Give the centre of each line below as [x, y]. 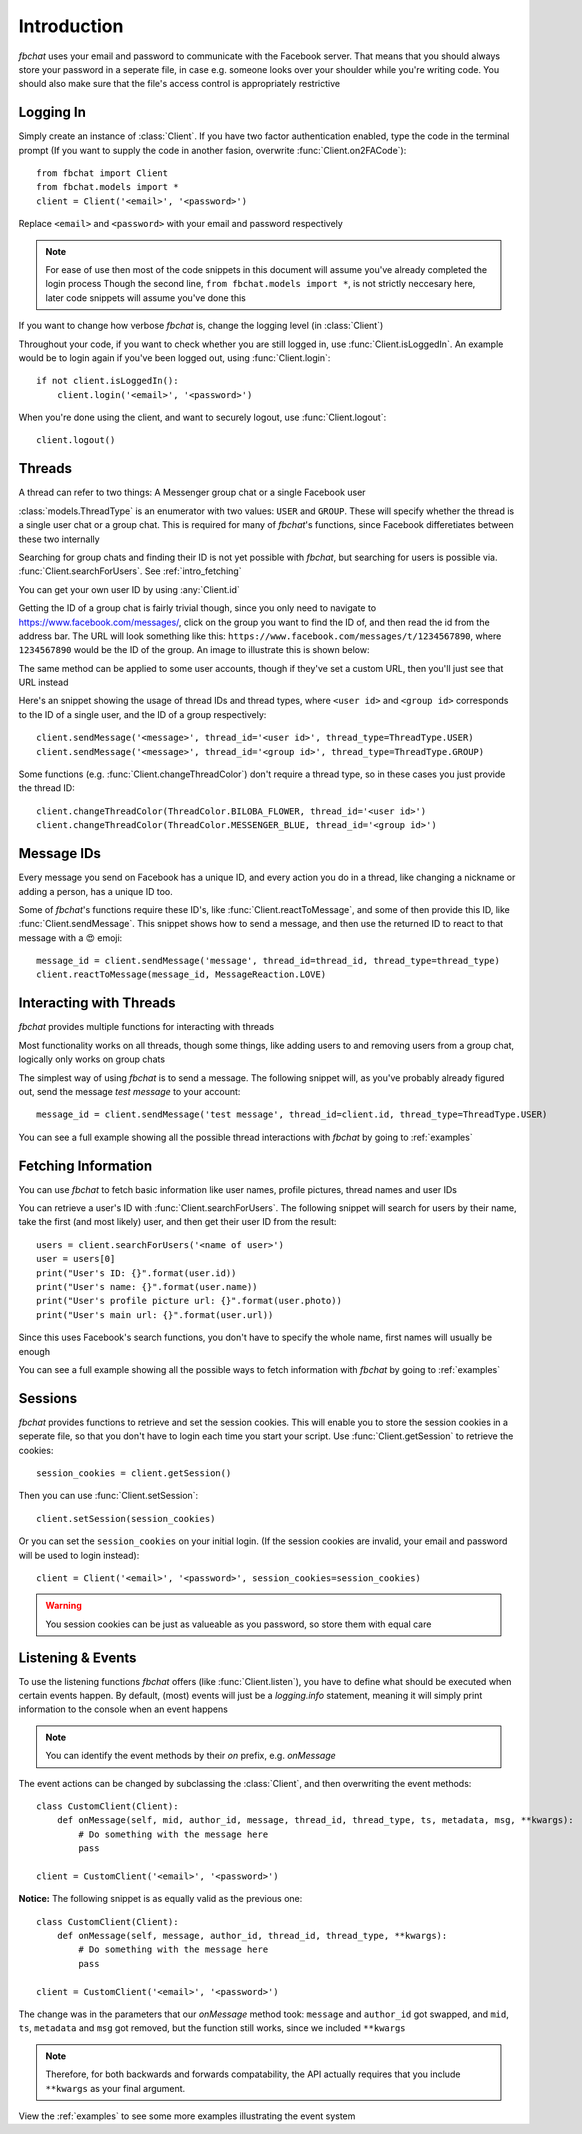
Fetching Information [85, 1165]
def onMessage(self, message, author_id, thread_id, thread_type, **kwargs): [252, 1936]
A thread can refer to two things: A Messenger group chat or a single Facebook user [192, 492]
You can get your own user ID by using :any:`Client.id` [129, 589]
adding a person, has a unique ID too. [96, 891]
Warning [63, 1606]
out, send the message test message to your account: [129, 1091]
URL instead [43, 682]
